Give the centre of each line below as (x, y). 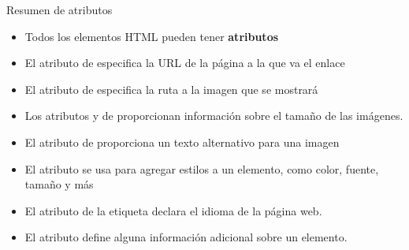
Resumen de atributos (59, 9)
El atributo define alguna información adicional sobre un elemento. (186, 237)
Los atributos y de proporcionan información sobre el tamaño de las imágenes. (214, 116)
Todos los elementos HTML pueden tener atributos (152, 36)
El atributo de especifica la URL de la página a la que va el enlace (185, 63)
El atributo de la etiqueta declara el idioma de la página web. (173, 210)
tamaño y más (59, 184)
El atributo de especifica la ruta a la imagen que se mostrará (171, 89)
